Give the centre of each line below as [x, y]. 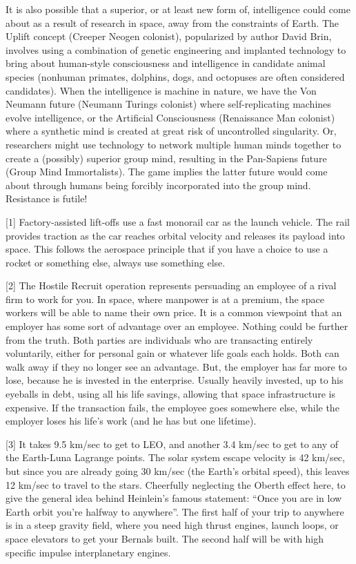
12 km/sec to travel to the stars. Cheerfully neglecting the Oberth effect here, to [176, 484]
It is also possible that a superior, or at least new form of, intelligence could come [178, 9]
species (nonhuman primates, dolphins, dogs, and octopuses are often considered [175, 76]
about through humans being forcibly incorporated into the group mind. [158, 185]
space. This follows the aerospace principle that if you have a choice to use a [167, 249]
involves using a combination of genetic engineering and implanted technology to [176, 49]
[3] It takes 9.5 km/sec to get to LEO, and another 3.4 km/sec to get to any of [172, 444]
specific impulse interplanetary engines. [88, 552]
